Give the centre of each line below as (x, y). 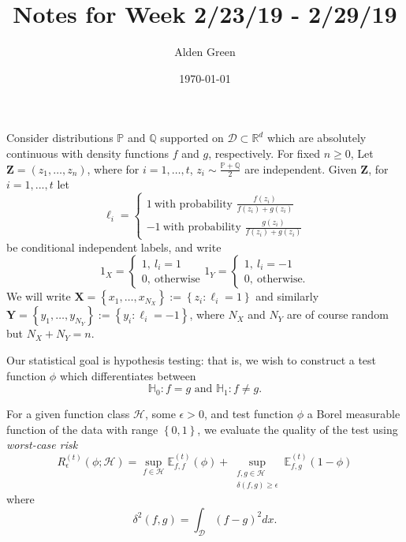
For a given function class (68, 414)
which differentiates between (128, 375)
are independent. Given (301, 168)
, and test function (249, 414)
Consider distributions (60, 138)
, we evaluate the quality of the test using (298, 429)
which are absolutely (317, 138)
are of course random (337, 314)
